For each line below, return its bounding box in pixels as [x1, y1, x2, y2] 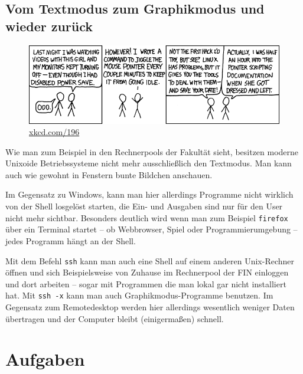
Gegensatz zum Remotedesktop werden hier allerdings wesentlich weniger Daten [5, 301, 295, 313]
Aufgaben [5, 347, 85, 371]
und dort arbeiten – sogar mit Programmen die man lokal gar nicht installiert [5, 277, 286, 290]
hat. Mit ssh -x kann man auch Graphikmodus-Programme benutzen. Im [5, 289, 273, 301]
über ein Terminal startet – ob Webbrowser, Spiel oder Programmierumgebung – [5, 223, 298, 235]
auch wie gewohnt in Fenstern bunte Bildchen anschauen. [5, 168, 213, 181]
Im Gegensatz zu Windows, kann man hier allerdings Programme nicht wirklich [5, 188, 294, 201]
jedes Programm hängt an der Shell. [5, 234, 136, 247]
